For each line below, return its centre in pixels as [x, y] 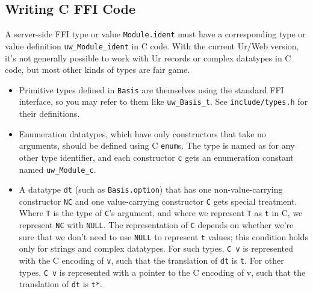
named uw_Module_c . [57, 169]
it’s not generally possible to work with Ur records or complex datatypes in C [148, 57]
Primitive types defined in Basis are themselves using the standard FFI [151, 89]
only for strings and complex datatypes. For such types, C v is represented [156, 248]
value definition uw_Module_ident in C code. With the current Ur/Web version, [152, 45]
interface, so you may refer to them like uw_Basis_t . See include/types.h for [163, 101]
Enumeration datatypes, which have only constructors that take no [142, 133]
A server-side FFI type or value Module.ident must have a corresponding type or [155, 34]
